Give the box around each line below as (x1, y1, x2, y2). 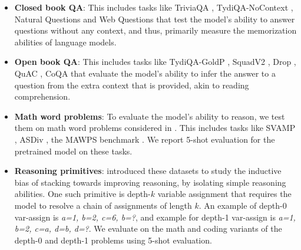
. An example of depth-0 (199, 199, 287, 211)
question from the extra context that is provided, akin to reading (14, 78, 249, 91)
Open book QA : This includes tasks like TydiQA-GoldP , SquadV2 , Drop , (14, 55, 296, 68)
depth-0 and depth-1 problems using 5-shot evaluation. (14, 233, 212, 246)
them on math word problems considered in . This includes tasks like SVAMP (14, 121, 296, 134)
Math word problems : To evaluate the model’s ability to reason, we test (14, 110, 285, 122)
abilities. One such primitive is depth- (14, 187, 151, 200)
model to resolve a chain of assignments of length (14, 199, 192, 211)
